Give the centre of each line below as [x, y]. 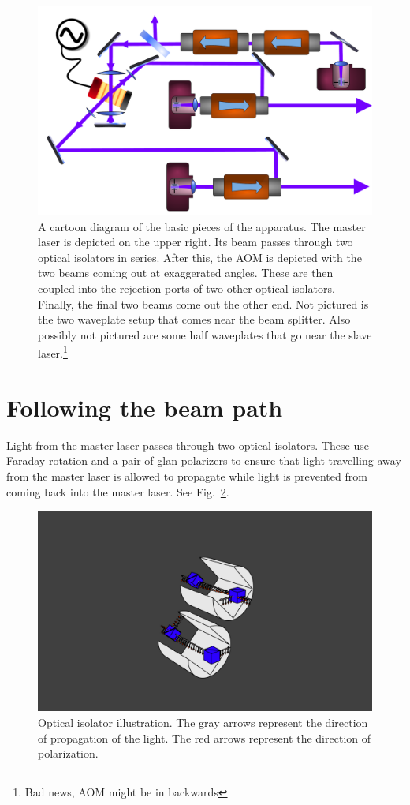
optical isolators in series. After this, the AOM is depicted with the [200, 257]
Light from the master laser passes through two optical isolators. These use [188, 445]
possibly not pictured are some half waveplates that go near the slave [205, 334]
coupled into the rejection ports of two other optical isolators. [186, 288]
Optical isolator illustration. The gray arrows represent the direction [203, 722]
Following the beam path [145, 407]
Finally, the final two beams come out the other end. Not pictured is [203, 303]
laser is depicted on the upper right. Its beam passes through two [196, 242]
